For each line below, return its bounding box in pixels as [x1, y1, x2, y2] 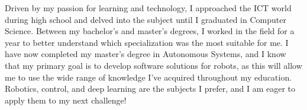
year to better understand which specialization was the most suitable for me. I [5, 36, 289, 48]
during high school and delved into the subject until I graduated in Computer [5, 13, 286, 25]
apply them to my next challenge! [5, 94, 127, 106]
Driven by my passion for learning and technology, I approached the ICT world [5, 2, 292, 14]
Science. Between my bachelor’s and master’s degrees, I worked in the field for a [5, 25, 295, 37]
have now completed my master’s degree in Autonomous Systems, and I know [5, 48, 286, 60]
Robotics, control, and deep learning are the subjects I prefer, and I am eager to [5, 82, 296, 95]
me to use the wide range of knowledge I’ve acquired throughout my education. [5, 71, 292, 83]
